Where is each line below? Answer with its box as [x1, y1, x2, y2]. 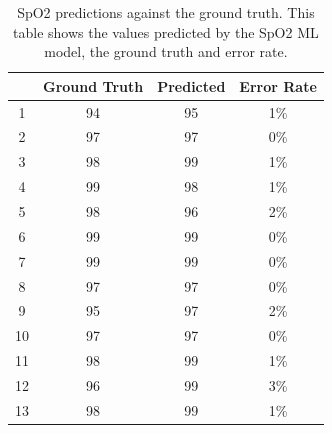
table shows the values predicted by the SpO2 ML [13, 21, 319, 42]
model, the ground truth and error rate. [44, 41, 288, 62]
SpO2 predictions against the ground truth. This [17, 2, 315, 22]
